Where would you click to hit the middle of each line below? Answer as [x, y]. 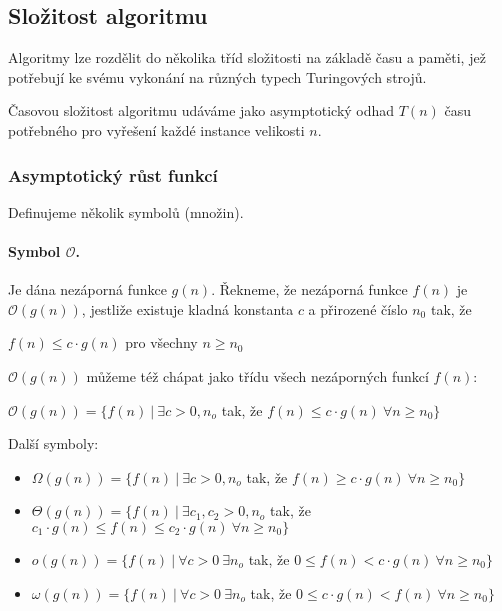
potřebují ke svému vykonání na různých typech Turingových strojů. [217, 76]
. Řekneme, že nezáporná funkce [309, 289]
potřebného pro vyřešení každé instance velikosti [156, 129]
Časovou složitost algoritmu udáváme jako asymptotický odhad [201, 110]
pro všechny [161, 342]
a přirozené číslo [358, 308]
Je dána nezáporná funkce [87, 289]
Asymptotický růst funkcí [113, 174]
